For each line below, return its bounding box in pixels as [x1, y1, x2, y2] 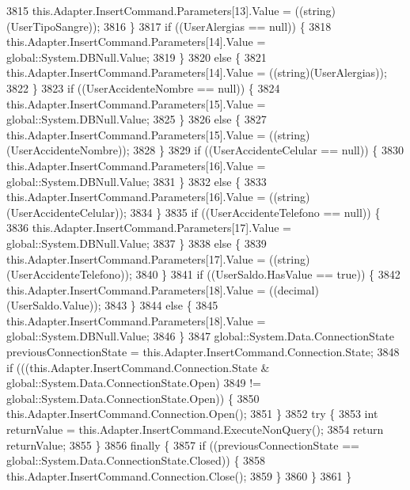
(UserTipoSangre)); [6, 17, 101, 34]
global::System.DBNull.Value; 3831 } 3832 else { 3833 [6, 173, 267, 189]
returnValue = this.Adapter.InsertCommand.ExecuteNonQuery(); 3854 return [6, 421, 384, 438]
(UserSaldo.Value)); [6, 297, 101, 313]
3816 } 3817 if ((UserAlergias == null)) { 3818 [104, 17, 332, 34]
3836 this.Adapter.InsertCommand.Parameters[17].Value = [6, 219, 291, 236]
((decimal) [268, 281, 319, 298]
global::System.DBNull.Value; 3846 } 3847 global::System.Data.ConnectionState [6, 328, 395, 344]
